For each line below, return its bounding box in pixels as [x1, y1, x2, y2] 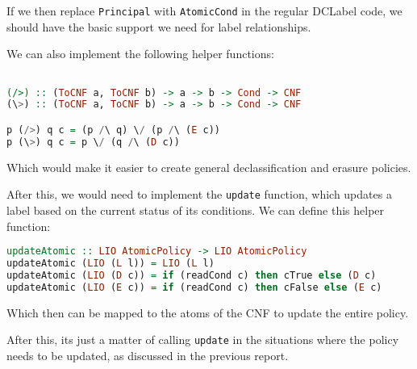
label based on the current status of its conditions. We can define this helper [6, 201, 385, 218]
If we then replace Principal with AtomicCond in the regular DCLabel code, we [6, 2, 402, 19]
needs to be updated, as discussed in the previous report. [6, 346, 289, 363]
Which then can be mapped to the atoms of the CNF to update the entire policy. [6, 304, 409, 321]
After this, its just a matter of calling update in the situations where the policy [6, 331, 399, 348]
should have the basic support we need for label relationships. [6, 18, 311, 35]
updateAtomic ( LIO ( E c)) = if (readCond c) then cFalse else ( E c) [6, 281, 382, 293]
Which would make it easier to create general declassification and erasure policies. [6, 158, 411, 175]
